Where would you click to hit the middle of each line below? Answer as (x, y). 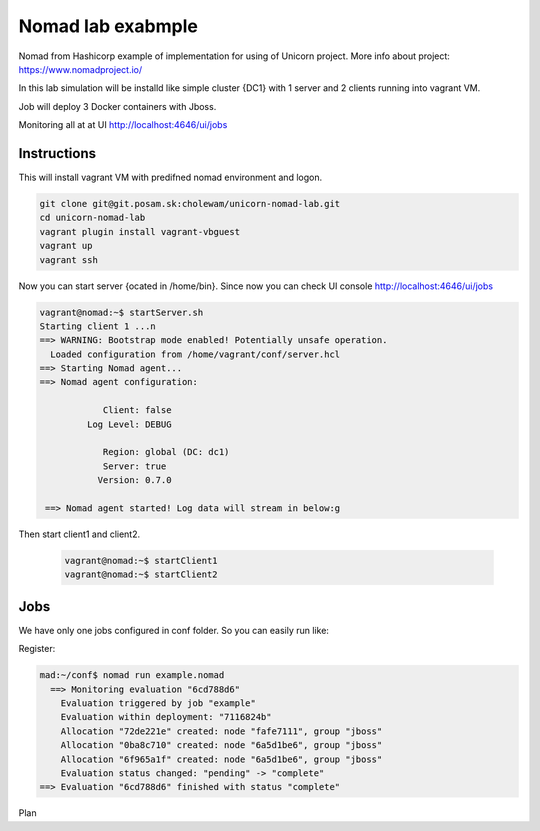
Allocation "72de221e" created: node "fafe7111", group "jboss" (221, 731)
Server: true (134, 466)
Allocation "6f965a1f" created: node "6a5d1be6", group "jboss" (221, 759)
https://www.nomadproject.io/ (80, 69)
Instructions (57, 153)
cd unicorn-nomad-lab (92, 218)
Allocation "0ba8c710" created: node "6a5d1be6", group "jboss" (221, 745)
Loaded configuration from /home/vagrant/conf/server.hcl (195, 354)
